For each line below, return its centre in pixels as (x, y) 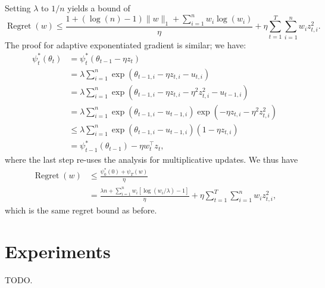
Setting (18, 8)
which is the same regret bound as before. (81, 210)
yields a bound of (99, 8)
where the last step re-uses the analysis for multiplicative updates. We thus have (151, 160)
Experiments (58, 251)
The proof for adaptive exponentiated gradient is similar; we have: (126, 44)
